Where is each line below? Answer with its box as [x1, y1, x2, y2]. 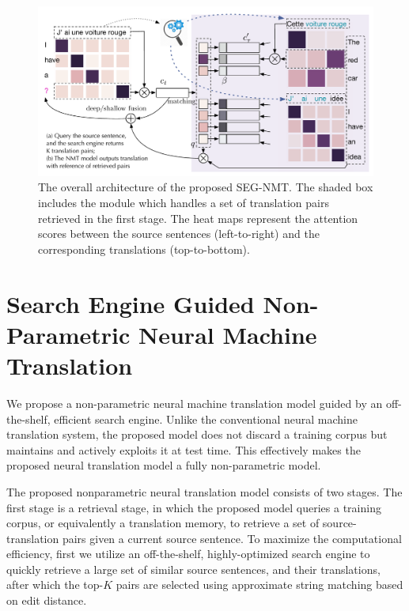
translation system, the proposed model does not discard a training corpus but [6, 426, 388, 443]
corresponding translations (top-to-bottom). [38, 240, 250, 257]
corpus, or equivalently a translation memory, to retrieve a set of [6, 515, 320, 531]
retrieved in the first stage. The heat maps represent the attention [38, 209, 358, 226]
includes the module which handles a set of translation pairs [38, 194, 329, 211]
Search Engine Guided [6, 287, 255, 319]
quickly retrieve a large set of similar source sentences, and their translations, [6, 560, 381, 577]
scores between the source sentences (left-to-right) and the [38, 225, 320, 242]
